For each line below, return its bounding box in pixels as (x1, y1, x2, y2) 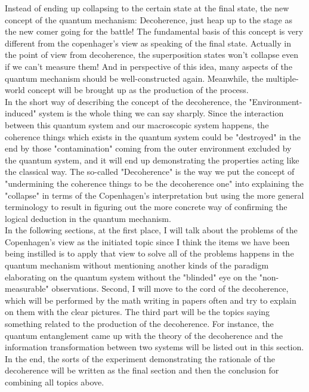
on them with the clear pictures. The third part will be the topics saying (5, 305, 270, 318)
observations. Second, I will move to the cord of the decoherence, (51, 282, 289, 295)
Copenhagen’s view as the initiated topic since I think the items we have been (5, 235, 290, 248)
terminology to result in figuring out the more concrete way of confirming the (5, 200, 288, 213)
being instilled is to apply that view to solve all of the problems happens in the (5, 247, 294, 260)
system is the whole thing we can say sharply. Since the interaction (39, 107, 284, 119)
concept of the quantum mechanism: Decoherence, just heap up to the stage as (5, 13, 292, 26)
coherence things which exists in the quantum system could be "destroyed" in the (5, 130, 301, 143)
